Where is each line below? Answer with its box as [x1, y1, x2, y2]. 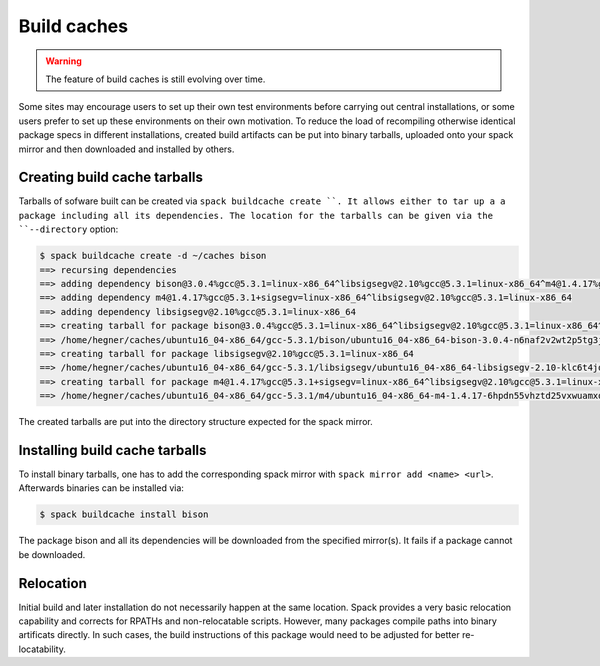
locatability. [18, 643, 67, 655]
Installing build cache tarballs [18, 441, 207, 459]
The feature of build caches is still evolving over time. [45, 73, 266, 85]
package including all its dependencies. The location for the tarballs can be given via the [18, 210, 494, 221]
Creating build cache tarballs [18, 169, 204, 186]
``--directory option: [18, 223, 119, 235]
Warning [45, 55, 82, 67]
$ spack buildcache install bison [39, 509, 209, 520]
